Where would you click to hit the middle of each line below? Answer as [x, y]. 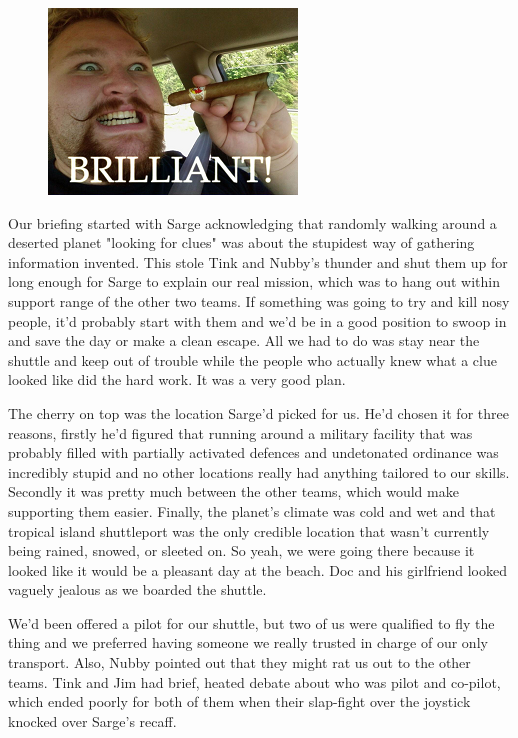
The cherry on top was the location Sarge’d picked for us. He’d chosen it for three [258, 412]
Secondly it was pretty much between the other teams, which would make [233, 491]
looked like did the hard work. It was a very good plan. [177, 379]
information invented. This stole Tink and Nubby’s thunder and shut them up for [258, 261]
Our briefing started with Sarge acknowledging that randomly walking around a [252, 222]
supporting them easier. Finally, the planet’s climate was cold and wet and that [252, 510]
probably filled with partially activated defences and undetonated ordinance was [253, 452]
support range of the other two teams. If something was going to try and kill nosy [259, 300]
